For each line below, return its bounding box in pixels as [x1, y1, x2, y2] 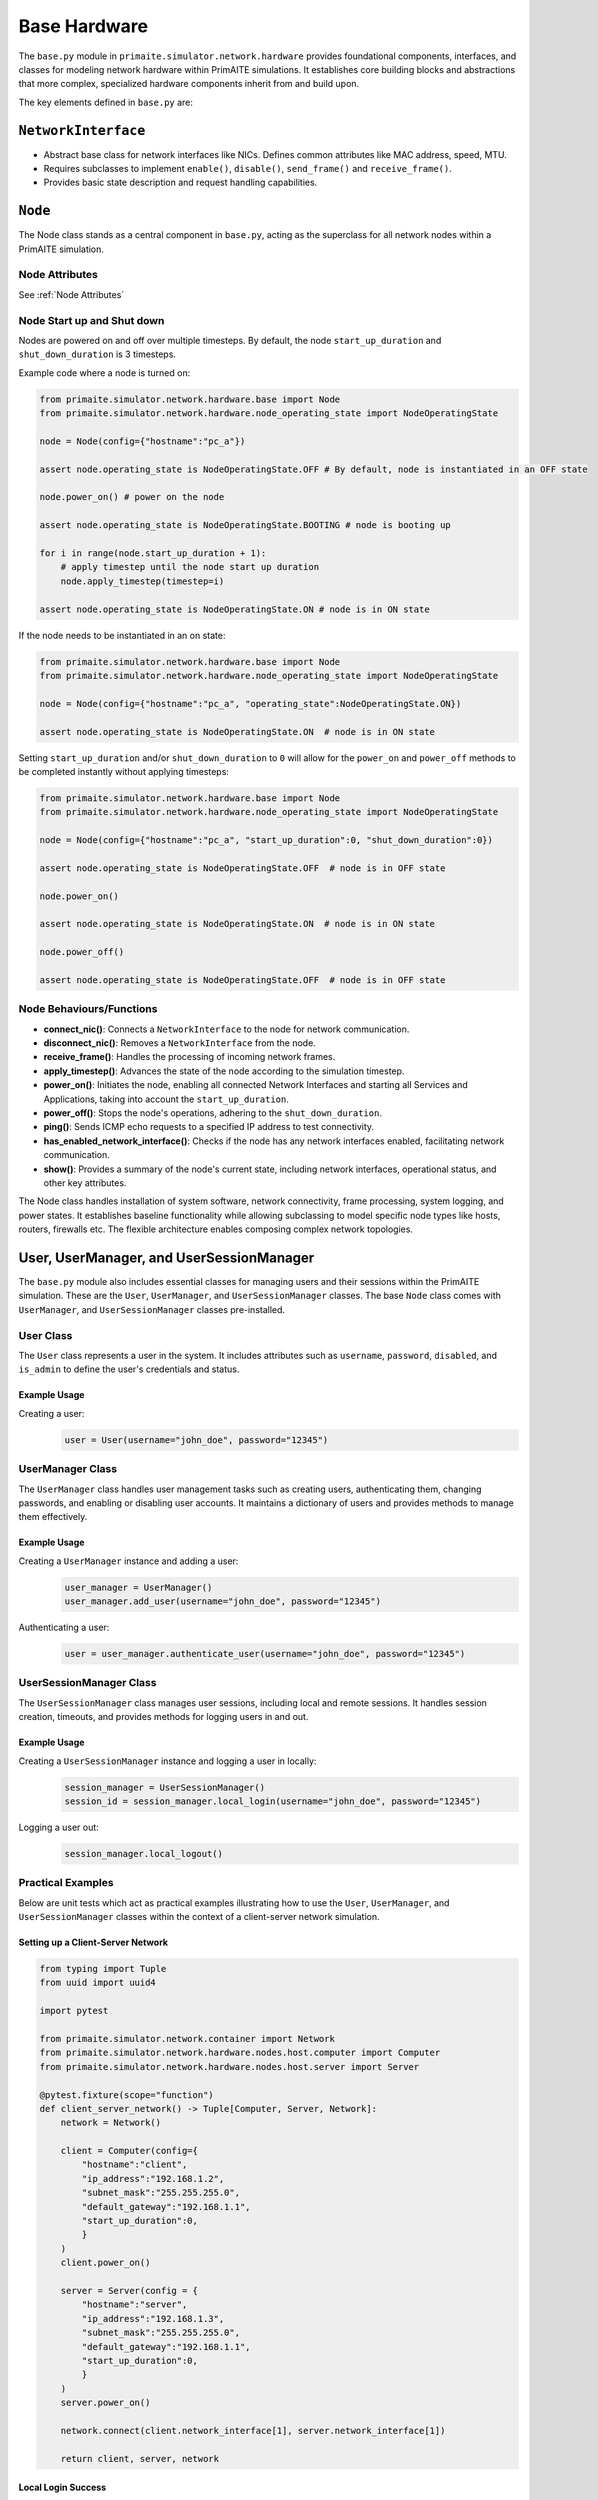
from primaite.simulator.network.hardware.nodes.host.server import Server [39, 2061, 420, 2072]
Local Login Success [18, 2481, 107, 2494]
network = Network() [60, 2117, 162, 2129]
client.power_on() [60, 2257, 151, 2269]
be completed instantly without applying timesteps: [18, 765, 230, 777]
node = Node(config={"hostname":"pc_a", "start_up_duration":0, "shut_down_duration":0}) [39, 835, 494, 846]
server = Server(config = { [60, 2285, 199, 2296]
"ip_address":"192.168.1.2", [81, 2173, 225, 2184]
